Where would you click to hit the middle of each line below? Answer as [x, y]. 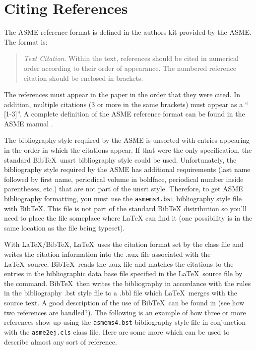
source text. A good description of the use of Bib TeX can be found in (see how [124, 303]
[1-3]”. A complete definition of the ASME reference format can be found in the [125, 114]
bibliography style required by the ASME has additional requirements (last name [127, 169]
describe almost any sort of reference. [61, 341]
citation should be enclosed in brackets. [83, 78]
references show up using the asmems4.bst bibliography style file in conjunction [125, 322]
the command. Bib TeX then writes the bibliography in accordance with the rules [128, 283]
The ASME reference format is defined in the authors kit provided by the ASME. [128, 32]
